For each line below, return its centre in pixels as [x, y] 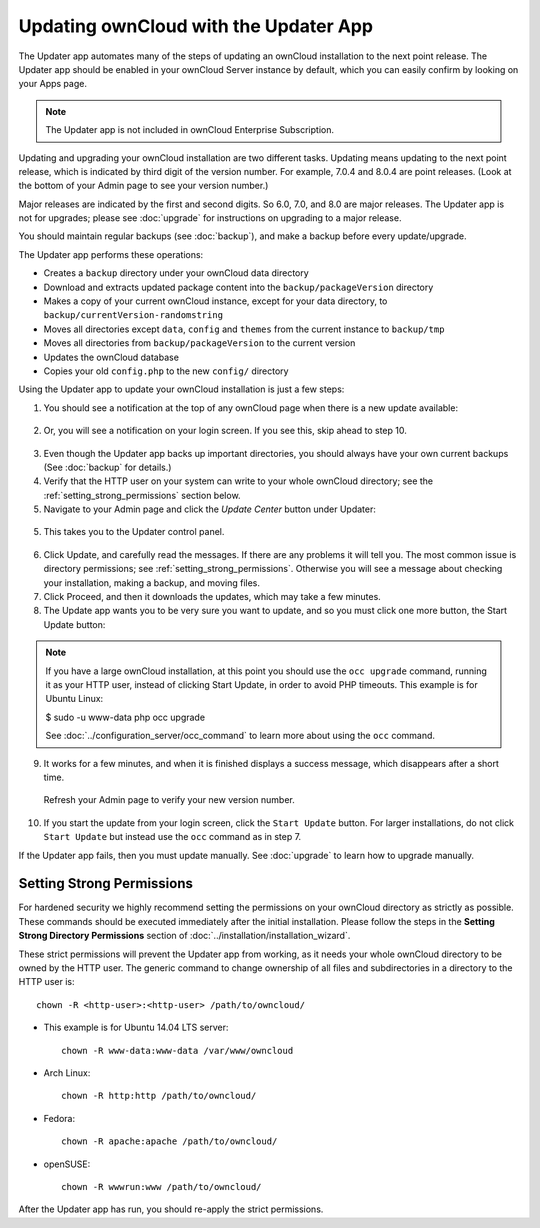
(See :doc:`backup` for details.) [107, 467]
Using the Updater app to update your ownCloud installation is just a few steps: [181, 389]
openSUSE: [67, 1164]
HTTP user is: [46, 982]
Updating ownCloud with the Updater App [196, 26]
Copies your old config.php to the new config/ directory [166, 371]
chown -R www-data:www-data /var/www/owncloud [177, 1050]
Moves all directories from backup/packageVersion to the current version [199, 343]
